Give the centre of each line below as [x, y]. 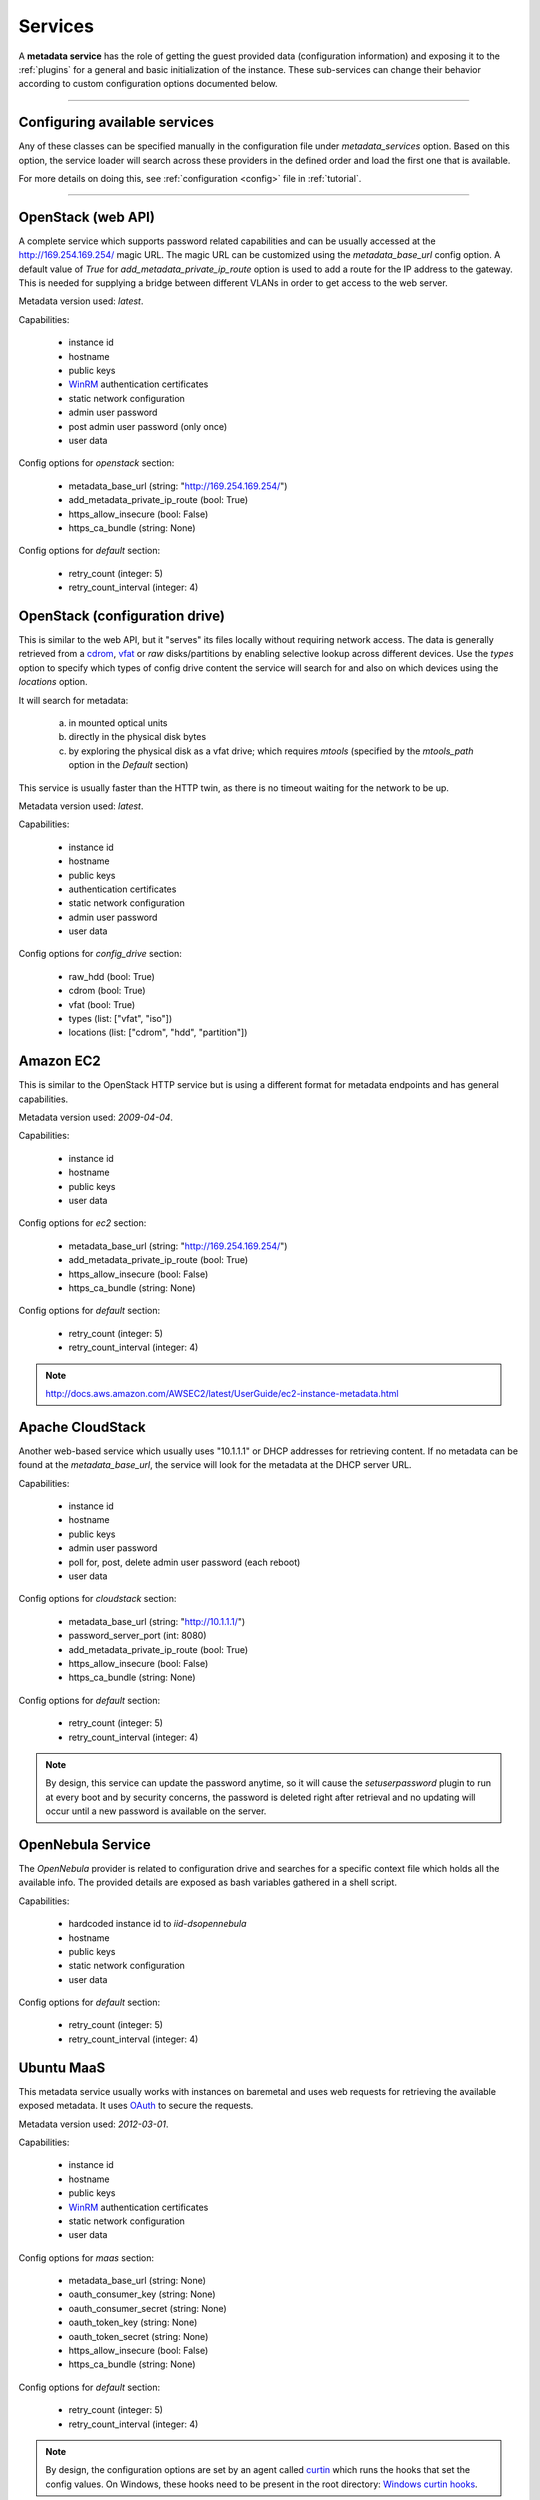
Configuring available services [116, 122]
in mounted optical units [118, 722]
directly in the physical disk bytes [137, 737]
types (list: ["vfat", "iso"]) [120, 1019]
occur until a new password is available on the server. [156, 1811]
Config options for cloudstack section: [97, 1599]
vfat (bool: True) [102, 1004]
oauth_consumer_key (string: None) [142, 2294]
